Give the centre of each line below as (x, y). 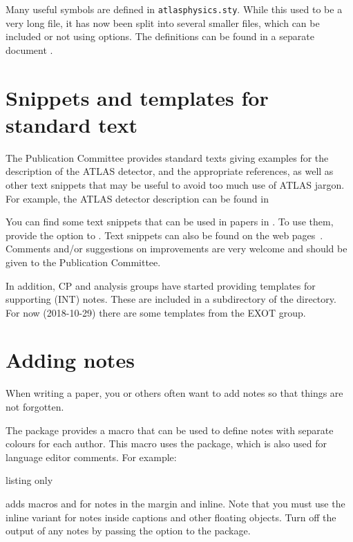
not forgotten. (35, 406)
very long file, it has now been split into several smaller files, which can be (163, 22)
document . (29, 49)
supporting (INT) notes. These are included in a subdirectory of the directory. (171, 299)
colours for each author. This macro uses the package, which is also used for (166, 443)
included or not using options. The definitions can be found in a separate (160, 36)
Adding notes (70, 360)
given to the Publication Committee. (83, 262)
